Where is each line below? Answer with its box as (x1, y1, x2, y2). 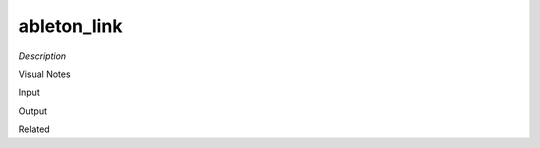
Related (18, 123, 50, 135)
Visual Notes (18, 68, 71, 80)
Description (18, 50, 67, 62)
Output (18, 105, 47, 117)
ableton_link (18, 15, 123, 37)
